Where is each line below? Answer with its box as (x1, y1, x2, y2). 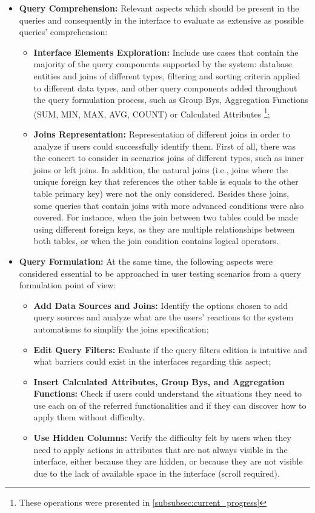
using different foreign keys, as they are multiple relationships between (33, 222, 295, 235)
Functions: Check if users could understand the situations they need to (33, 387, 302, 400)
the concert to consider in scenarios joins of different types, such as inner (33, 151, 304, 164)
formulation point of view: (19, 279, 116, 291)
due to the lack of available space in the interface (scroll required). (33, 466, 280, 479)
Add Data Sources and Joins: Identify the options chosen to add (33, 299, 288, 311)
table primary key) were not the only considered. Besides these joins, (33, 187, 290, 199)
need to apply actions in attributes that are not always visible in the (33, 443, 288, 455)
